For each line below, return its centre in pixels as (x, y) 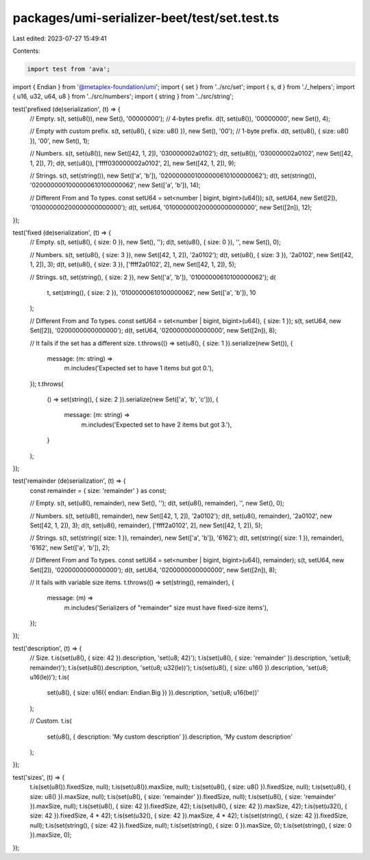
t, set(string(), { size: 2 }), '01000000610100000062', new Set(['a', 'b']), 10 (151, 292)
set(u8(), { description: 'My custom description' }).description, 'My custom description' (170, 737)
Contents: (26, 51)
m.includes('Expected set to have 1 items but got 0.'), (139, 368)
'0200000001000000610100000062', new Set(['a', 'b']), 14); (115, 185)
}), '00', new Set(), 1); (60, 141)
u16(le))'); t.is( (50, 677)
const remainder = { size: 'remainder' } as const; (98, 490)
